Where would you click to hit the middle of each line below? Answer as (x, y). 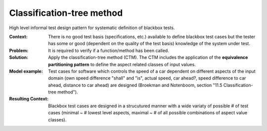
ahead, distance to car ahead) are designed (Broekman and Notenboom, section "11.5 (135, 85)
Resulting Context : (29, 99)
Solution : (19, 57)
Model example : (26, 71)
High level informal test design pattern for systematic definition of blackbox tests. (92, 28)
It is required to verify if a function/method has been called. (109, 50)
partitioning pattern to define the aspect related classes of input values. (122, 64)
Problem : (19, 50)
